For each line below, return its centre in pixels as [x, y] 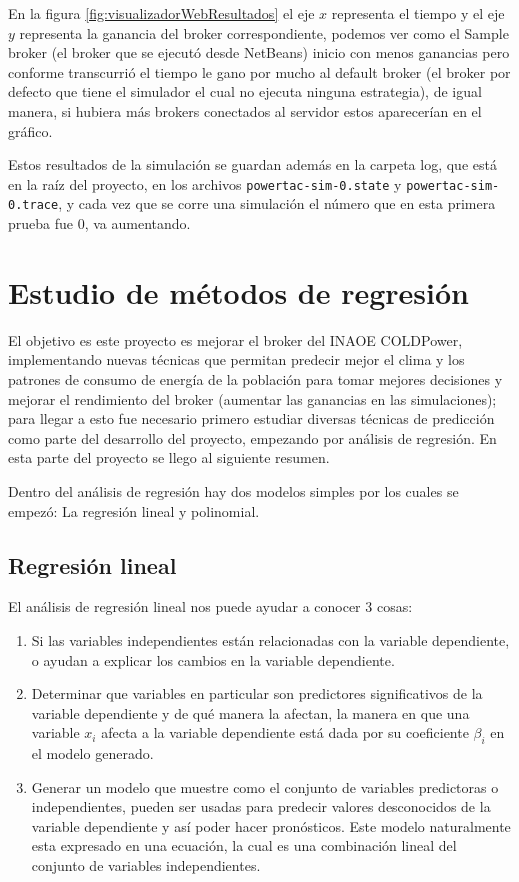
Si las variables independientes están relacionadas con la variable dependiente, [270, 639]
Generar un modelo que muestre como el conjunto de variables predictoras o [265, 786]
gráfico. [30, 130]
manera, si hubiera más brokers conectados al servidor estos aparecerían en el [245, 110]
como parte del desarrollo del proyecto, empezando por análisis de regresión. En [252, 437]
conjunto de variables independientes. [146, 865]
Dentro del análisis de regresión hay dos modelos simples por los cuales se [233, 490]
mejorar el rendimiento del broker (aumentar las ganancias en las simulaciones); [252, 398]
